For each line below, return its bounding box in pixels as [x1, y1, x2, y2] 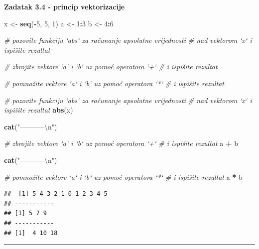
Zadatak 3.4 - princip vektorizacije [4, 1, 125, 11]
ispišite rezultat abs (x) [4, 105, 73, 115]
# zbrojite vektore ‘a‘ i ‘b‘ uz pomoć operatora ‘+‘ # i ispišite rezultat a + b [4, 138, 238, 148]
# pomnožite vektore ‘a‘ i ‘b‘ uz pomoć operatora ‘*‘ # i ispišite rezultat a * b [4, 171, 243, 182]
